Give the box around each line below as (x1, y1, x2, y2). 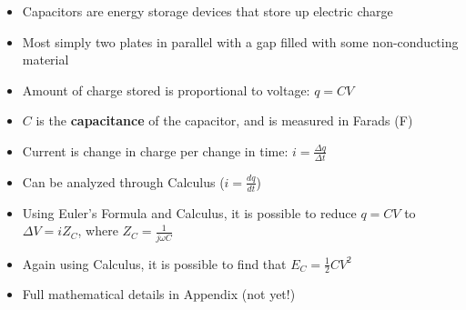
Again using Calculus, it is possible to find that (22, 254, 287, 273)
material (22, 50, 69, 69)
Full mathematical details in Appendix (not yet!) (22, 285, 296, 304)
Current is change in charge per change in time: (22, 141, 289, 160)
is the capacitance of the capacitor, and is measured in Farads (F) (35, 111, 413, 130)
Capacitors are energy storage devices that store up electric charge (22, 2, 393, 20)
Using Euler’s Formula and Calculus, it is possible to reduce (22, 203, 357, 222)
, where (77, 221, 118, 240)
